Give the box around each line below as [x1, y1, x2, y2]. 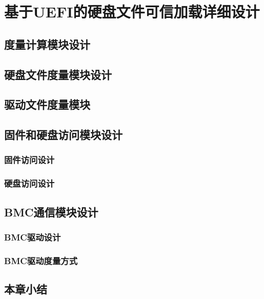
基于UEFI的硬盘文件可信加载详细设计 [4, 1, 260, 22]
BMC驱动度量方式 [4, 254, 77, 267]
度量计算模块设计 [4, 36, 90, 52]
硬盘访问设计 [4, 177, 55, 190]
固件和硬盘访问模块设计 [4, 127, 123, 143]
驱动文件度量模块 [4, 96, 90, 112]
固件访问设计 [4, 153, 55, 166]
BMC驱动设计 [4, 230, 61, 243]
